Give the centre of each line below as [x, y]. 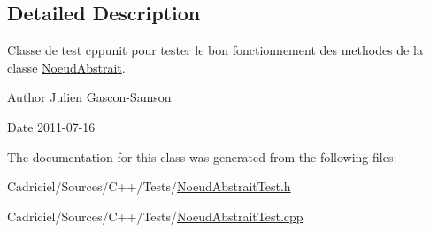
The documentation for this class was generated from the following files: [202, 156]
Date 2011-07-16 [51, 126]
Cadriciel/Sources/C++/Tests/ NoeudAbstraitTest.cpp [155, 216]
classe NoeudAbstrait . [66, 67]
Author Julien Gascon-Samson [89, 97]
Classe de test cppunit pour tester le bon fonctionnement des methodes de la [215, 50]
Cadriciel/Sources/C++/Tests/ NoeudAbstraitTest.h [149, 186]
